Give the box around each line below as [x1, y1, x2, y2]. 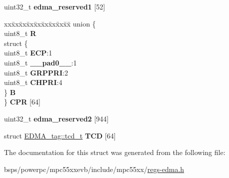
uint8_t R [4, 28, 36, 38]
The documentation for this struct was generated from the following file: [4, 147, 225, 157]
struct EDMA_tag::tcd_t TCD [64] [4, 130, 116, 140]
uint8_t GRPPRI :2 [4, 67, 68, 77]
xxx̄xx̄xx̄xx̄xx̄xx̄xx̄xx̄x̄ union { [4, 18, 96, 28]
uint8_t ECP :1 [4, 47, 52, 58]
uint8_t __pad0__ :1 [4, 57, 77, 67]
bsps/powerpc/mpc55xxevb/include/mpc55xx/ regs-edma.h [4, 163, 184, 174]
